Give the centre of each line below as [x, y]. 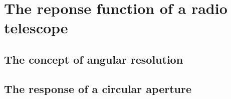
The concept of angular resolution [94, 59]
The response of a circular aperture [98, 88]
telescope [36, 28]
